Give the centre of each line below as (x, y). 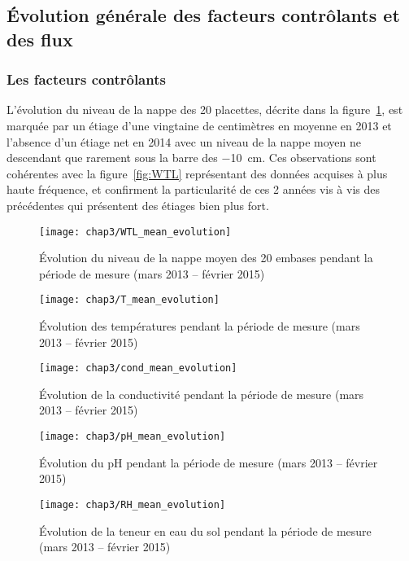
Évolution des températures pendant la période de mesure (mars (200, 326)
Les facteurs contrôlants (86, 79)
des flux (40, 39)
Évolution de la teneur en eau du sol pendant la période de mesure (205, 530)
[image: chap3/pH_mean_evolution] (133, 437)
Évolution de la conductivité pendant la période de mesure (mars (202, 394)
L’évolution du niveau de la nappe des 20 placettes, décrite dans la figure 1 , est (205, 110)
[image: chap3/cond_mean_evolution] (138, 368)
